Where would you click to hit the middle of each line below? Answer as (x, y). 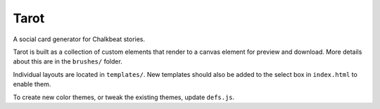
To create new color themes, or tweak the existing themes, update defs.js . (124, 97)
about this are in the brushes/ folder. (68, 61)
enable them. (32, 85)
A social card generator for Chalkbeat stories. (79, 39)
